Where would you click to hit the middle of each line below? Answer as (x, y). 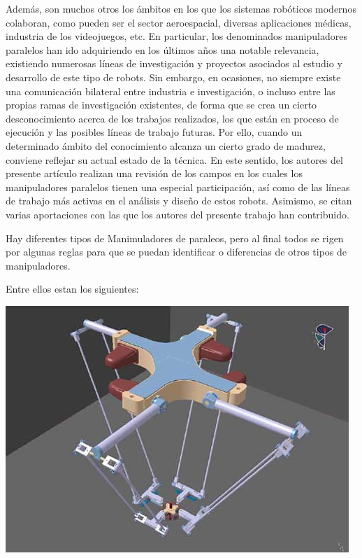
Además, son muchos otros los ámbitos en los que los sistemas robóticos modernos (181, 8)
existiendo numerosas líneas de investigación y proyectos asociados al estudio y (174, 63)
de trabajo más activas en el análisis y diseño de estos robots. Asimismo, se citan (179, 201)
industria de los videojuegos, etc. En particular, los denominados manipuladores (176, 36)
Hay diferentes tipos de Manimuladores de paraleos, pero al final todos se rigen (175, 238)
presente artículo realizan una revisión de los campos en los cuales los (154, 173)
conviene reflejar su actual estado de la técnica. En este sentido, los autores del (174, 159)
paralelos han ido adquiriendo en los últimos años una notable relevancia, (162, 49)
